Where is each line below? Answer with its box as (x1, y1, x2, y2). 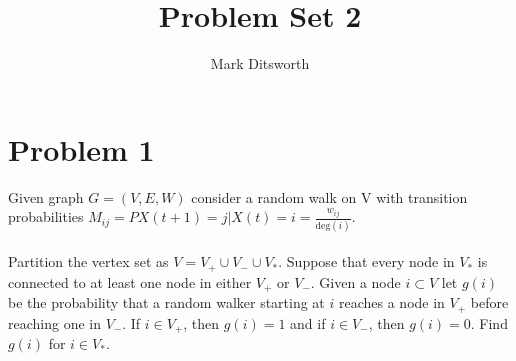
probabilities (8, 206, 84, 227)
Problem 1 (8, 128, 155, 169)
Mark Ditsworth (210, 53, 310, 74)
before (470, 292, 509, 313)
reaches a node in (338, 292, 445, 313)
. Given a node (310, 271, 401, 292)
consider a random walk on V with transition (191, 186, 468, 207)
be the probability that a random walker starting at (8, 292, 325, 313)
